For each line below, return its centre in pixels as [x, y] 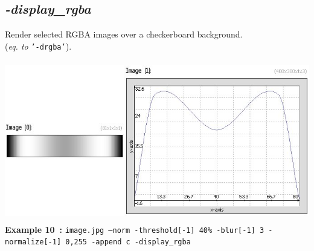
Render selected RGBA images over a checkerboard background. [124, 34]
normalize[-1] [33, 242]
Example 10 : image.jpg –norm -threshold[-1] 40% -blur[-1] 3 [135, 229]
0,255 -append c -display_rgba [128, 242]
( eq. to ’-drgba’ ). [38, 46]
